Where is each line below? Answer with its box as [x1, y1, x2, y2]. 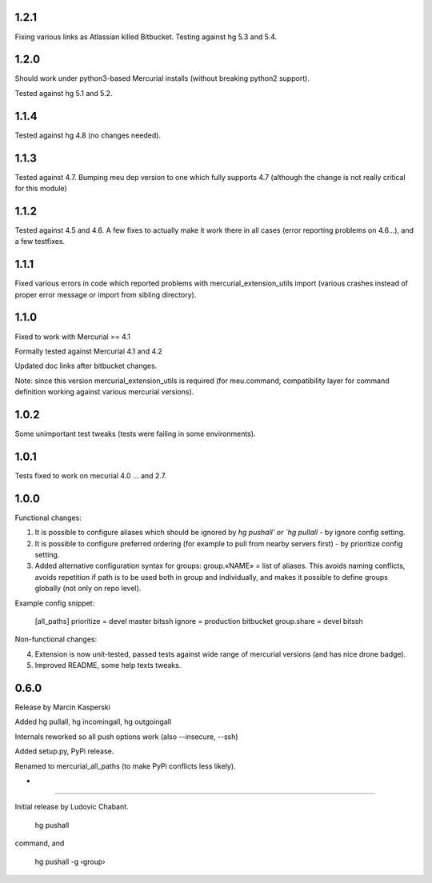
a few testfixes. [14, 237, 66, 246]
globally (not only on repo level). [34, 584, 142, 593]
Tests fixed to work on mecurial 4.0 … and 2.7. [14, 470, 167, 480]
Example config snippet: [14, 598, 95, 608]
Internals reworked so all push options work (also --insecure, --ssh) [14, 732, 239, 741]
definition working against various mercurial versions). [14, 387, 194, 397]
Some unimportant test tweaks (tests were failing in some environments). [14, 429, 256, 438]
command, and [14, 838, 65, 848]
